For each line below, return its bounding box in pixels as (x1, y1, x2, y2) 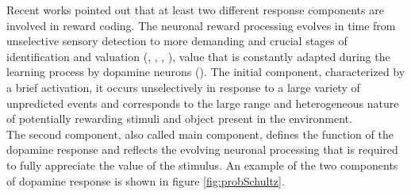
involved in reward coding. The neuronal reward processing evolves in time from (6, 17, 396, 33)
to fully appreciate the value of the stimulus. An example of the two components (6, 156, 398, 173)
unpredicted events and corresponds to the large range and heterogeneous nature (6, 94, 399, 111)
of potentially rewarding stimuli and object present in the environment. (6, 110, 352, 127)
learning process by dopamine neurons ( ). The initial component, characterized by (6, 63, 405, 80)
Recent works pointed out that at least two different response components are (6, 2, 384, 17)
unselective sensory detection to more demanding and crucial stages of (6, 32, 348, 49)
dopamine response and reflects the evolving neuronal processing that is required (6, 141, 398, 158)
